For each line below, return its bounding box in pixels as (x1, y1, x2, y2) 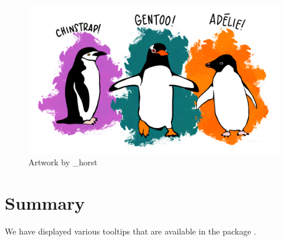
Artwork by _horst (28, 156, 98, 168)
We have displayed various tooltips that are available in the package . (5, 224, 256, 237)
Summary (5, 190, 85, 214)
